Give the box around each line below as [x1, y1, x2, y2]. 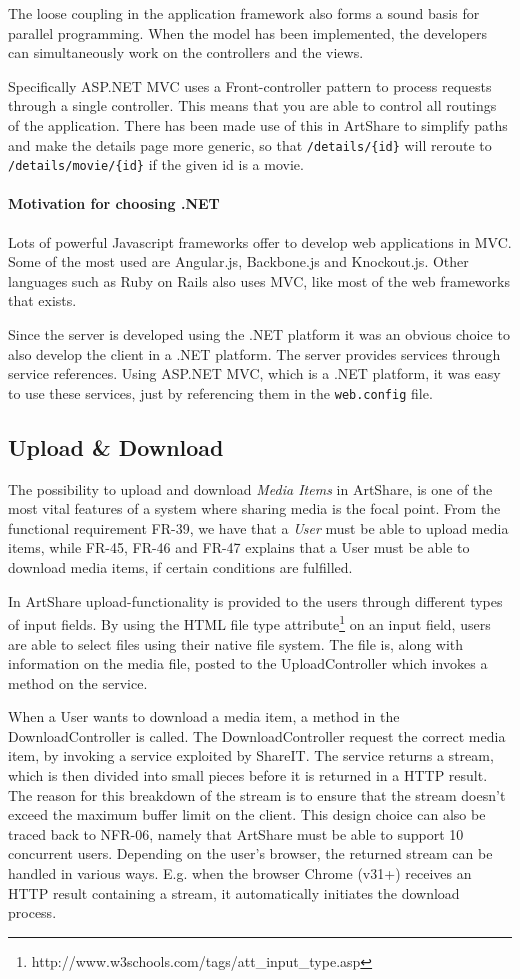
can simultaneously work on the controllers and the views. [8, 42, 364, 63]
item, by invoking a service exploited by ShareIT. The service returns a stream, [8, 745, 494, 766]
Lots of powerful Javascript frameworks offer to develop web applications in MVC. [8, 231, 512, 252]
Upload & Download [8, 431, 224, 462]
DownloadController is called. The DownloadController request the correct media [8, 725, 506, 746]
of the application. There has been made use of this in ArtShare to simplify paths [8, 114, 508, 135]
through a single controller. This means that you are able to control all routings [8, 95, 497, 116]
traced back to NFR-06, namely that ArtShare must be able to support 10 [8, 823, 464, 844]
